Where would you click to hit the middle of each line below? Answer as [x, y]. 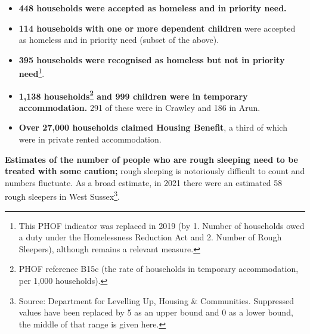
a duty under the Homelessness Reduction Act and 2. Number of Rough [150, 237]
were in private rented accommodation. [90, 139]
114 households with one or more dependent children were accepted [157, 28]
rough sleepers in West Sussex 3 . [62, 196]
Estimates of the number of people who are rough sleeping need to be [151, 159]
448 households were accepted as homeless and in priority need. [153, 8]
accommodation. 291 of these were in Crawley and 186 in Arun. [139, 107]
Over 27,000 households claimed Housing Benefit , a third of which [153, 127]
